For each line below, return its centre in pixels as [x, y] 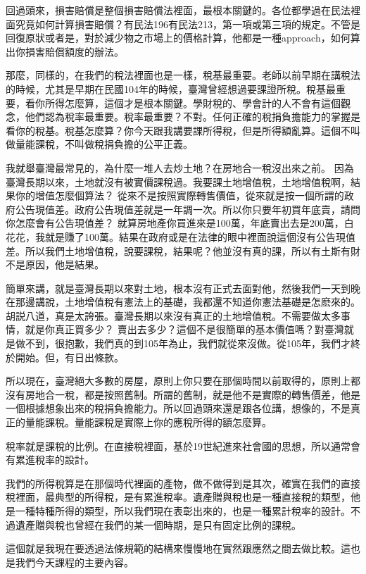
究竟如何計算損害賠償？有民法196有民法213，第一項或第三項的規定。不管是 [188, 24]
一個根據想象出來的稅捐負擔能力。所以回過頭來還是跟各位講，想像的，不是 [178, 408]
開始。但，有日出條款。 [69, 357]
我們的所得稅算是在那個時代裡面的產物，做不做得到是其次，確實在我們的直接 [183, 483]
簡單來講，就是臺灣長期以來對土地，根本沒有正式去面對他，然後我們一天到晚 [183, 288]
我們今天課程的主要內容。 [74, 562]
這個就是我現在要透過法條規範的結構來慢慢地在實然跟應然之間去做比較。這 [178, 548]
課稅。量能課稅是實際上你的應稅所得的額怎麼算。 [158, 422]
